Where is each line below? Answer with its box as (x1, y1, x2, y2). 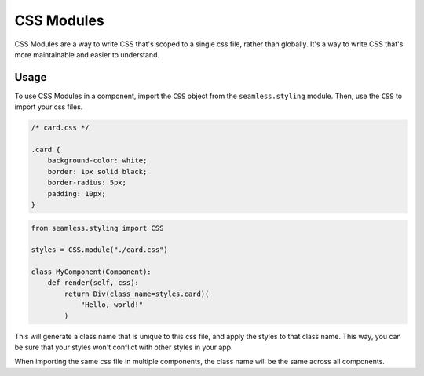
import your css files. (14, 102, 83, 111)
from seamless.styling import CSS (31, 224, 164, 232)
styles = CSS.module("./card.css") (31, 246, 168, 254)
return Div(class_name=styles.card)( (64, 289, 210, 298)
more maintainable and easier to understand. (14, 49, 160, 59)
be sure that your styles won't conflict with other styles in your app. (14, 342, 233, 352)
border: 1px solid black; (47, 167, 148, 176)
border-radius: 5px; (47, 178, 127, 188)
